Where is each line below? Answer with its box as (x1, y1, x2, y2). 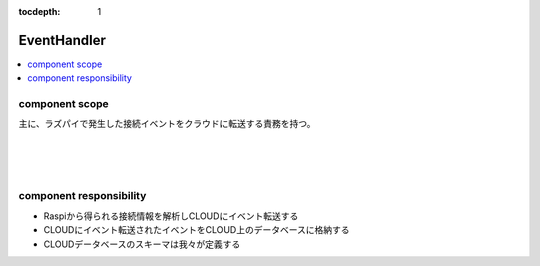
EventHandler (18, 31, 107, 49)
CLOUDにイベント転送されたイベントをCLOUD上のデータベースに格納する (43, 224, 350, 236)
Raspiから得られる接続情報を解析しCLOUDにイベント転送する (43, 210, 299, 222)
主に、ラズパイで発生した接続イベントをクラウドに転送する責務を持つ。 (18, 118, 316, 130)
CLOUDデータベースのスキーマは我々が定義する (43, 238, 241, 250)
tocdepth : (18, 6, 61, 17)
